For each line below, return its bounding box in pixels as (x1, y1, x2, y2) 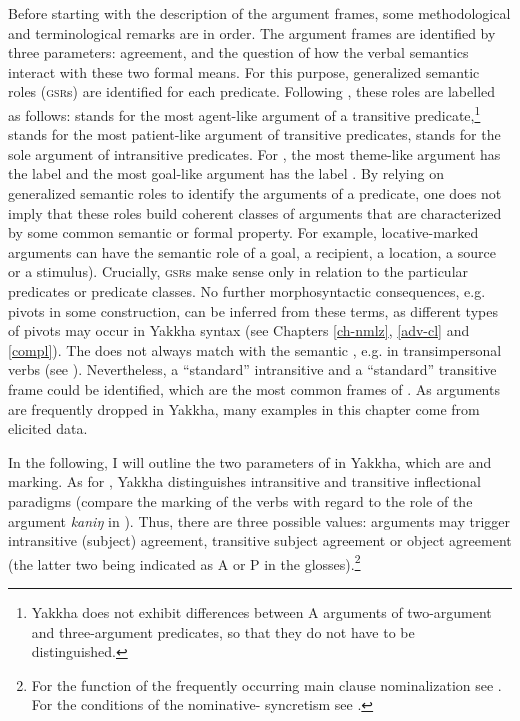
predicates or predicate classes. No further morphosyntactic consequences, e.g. (8, 280, 486, 301)
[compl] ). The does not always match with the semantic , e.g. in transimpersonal (8, 339, 502, 360)
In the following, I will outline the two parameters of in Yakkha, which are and (8, 451, 492, 472)
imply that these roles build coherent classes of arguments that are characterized (8, 202, 502, 223)
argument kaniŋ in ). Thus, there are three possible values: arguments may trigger (8, 510, 510, 531)
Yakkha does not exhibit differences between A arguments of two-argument (31, 601, 492, 622)
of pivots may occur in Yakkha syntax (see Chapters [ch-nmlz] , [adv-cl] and (8, 320, 470, 341)
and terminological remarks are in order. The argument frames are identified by (8, 22, 496, 43)
